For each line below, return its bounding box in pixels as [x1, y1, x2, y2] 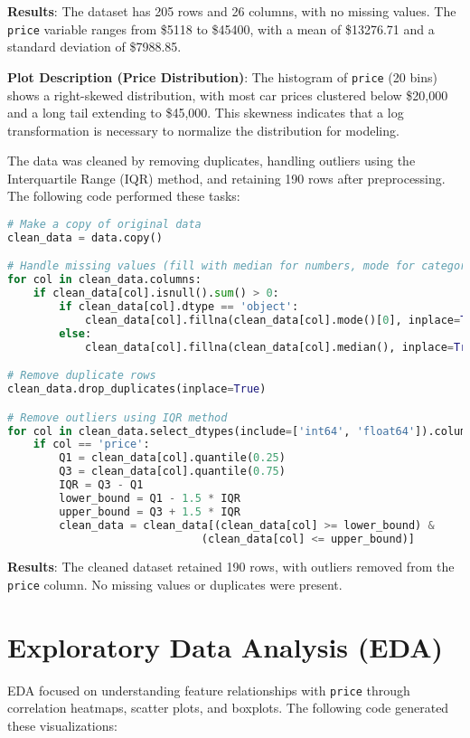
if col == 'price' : [33, 438, 150, 451]
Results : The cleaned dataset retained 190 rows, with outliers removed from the [7, 557, 455, 576]
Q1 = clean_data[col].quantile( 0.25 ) [59, 451, 286, 465]
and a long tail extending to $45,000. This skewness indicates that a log [7, 103, 404, 122]
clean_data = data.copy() [7, 231, 163, 244]
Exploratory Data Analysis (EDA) [7, 628, 444, 665]
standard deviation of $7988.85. [7, 37, 182, 56]
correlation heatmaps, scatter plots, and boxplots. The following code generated [7, 698, 449, 717]
